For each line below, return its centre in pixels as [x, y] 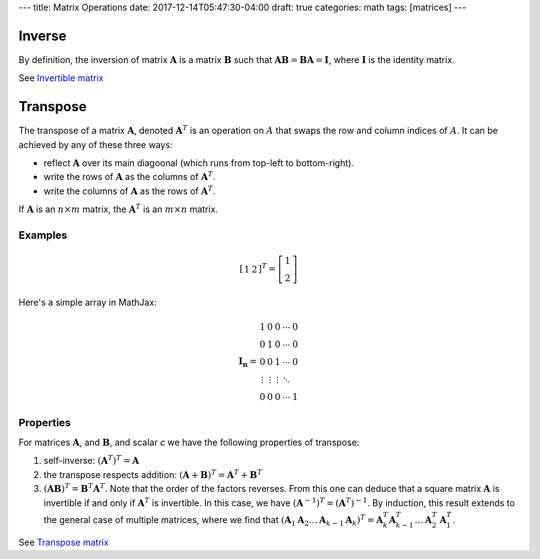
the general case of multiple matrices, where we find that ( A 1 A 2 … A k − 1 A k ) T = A [213, 520]
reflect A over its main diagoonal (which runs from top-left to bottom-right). [199, 162]
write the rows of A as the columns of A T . [129, 176]
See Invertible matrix [61, 78]
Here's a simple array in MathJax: [87, 302]
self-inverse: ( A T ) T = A [91, 460]
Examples [43, 235]
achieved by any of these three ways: [96, 144]
